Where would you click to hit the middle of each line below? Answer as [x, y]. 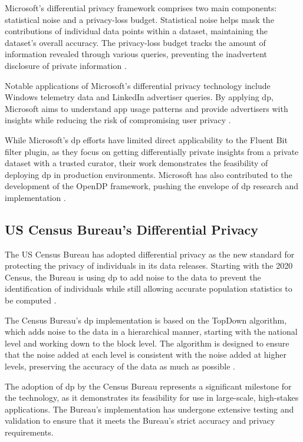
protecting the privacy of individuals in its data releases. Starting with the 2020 [149, 265]
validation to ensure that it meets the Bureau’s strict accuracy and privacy [140, 420]
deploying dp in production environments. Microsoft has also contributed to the [149, 174]
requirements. [29, 432]
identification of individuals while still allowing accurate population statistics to [149, 288]
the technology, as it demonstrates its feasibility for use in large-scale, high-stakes [152, 398]
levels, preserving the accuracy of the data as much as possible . [120, 366]
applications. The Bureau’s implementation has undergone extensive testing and [149, 409]
